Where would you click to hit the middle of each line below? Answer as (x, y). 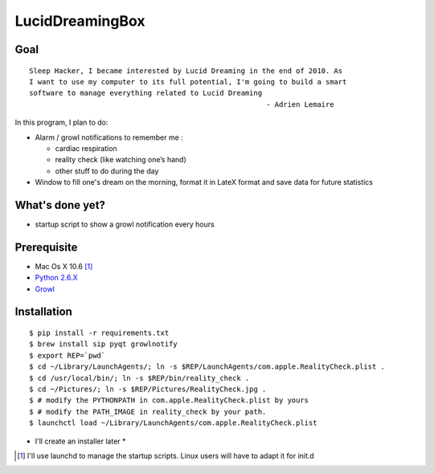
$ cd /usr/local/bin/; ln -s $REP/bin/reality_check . (139, 378)
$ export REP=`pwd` (68, 355)
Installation (43, 312)
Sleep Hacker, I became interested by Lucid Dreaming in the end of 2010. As (186, 71)
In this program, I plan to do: (61, 123)
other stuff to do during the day (107, 171)
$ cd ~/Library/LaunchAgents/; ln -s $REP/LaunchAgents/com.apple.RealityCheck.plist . (207, 367)
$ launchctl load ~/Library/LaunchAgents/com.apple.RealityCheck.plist (173, 423)
